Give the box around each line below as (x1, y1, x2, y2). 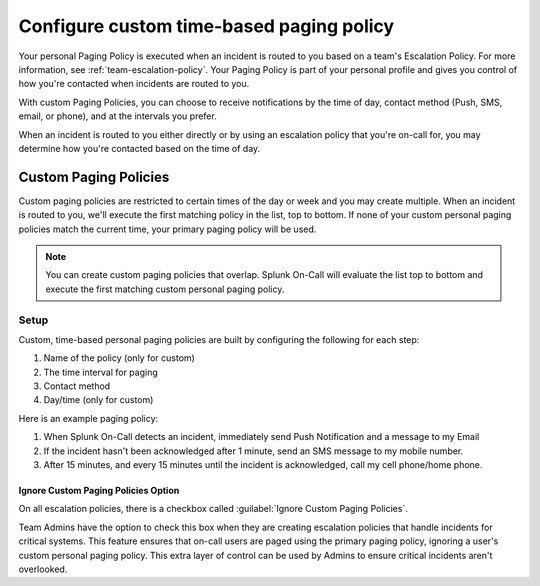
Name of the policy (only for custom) (43, 352, 195, 364)
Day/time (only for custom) (43, 394, 154, 406)
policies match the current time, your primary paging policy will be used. (18, 223, 317, 235)
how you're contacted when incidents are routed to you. (18, 78, 250, 90)
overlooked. (18, 563, 68, 575)
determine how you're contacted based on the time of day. (18, 142, 261, 154)
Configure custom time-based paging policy (18, 15, 395, 37)
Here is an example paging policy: (18, 412, 159, 424)
